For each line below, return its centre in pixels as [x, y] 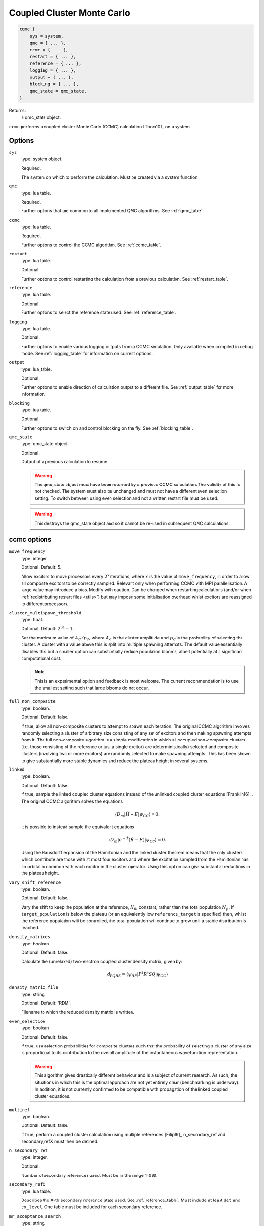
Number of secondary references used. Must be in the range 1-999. [89, 1175]
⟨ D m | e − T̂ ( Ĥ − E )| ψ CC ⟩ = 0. [137, 840]
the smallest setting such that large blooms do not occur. [92, 688]
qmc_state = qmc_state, [58, 91]
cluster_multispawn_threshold [45, 613]
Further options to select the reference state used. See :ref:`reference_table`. [99, 313]
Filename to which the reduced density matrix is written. [78, 1012]
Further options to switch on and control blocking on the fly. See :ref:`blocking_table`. [107, 428]
